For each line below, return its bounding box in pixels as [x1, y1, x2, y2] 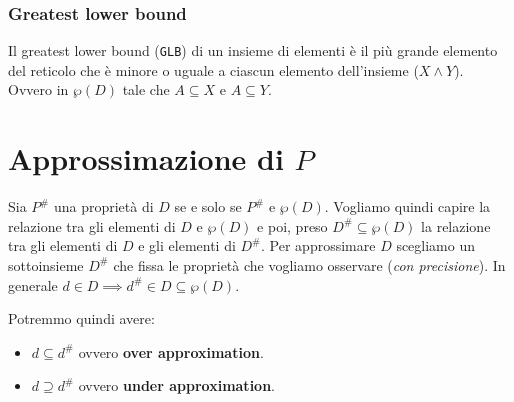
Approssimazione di [8, 138, 284, 179]
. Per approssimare [261, 235, 376, 256]
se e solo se [174, 196, 242, 217]
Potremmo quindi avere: [8, 308, 155, 329]
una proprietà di [53, 196, 154, 217]
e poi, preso [257, 215, 328, 236]
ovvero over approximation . [78, 341, 264, 362]
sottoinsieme [8, 254, 84, 275]
